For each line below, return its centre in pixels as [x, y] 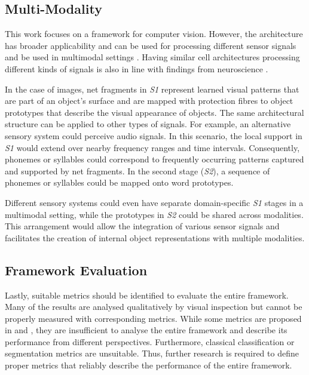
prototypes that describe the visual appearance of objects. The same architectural [154, 112]
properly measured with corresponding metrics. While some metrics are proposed [153, 318]
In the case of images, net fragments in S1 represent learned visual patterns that [152, 89]
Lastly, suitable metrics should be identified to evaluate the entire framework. [147, 295]
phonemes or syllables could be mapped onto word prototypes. [119, 182]
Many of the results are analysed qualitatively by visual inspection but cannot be [154, 307]
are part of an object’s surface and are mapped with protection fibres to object [149, 101]
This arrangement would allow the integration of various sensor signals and [142, 226]
